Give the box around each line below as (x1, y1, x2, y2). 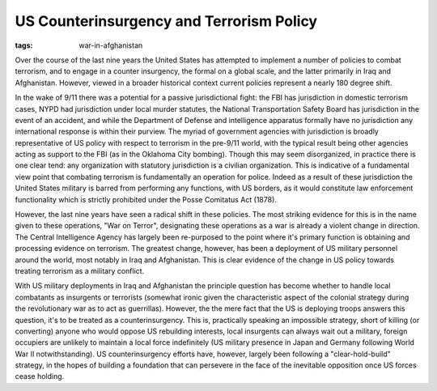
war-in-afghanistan (78, 40, 143, 50)
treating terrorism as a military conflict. (15, 266, 145, 275)
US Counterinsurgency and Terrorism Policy (15, 12, 318, 30)
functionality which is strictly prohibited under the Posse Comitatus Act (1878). (15, 194, 277, 204)
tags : (15, 40, 33, 50)
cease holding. (15, 372, 65, 381)
